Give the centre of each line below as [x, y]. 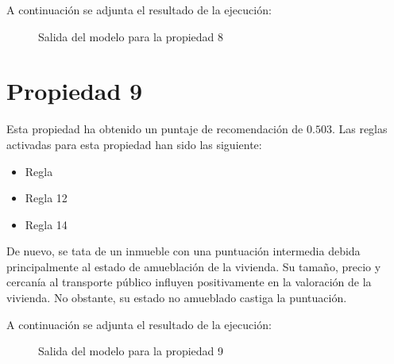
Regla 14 [46, 224]
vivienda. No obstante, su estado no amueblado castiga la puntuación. [177, 298]
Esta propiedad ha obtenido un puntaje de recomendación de [155, 129]
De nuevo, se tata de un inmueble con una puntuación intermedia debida [183, 251]
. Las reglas [359, 129]
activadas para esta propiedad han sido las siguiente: [134, 144]
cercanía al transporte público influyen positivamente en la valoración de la [189, 282]
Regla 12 [46, 198]
